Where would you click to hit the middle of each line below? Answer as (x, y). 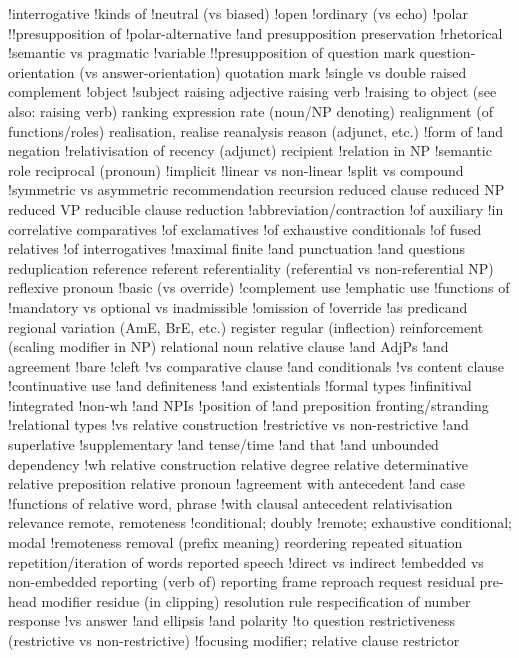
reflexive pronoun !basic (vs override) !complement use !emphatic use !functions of (259, 287)
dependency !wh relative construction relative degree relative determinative (238, 463)
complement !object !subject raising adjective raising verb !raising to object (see (252, 91)
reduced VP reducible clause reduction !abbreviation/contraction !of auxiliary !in (256, 208)
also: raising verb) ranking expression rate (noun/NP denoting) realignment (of (250, 110)
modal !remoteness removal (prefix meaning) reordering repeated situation (235, 542)
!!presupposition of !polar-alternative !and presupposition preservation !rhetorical (255, 32)
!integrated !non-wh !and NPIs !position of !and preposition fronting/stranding (248, 404)
